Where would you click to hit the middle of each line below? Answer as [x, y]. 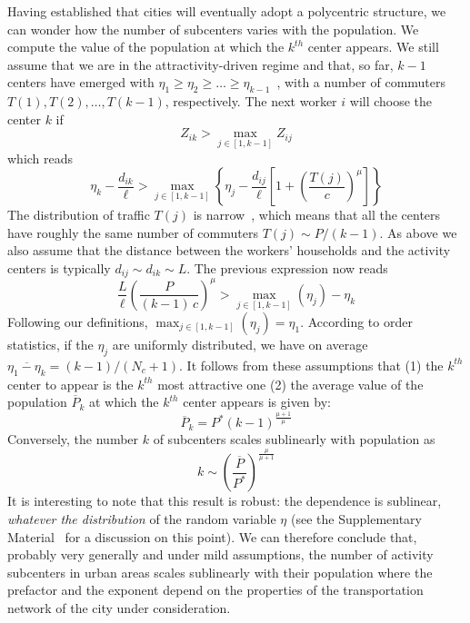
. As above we [418, 232]
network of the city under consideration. [119, 607]
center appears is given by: [257, 402]
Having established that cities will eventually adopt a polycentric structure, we [227, 11]
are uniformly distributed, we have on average [240, 344]
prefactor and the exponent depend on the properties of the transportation [215, 590]
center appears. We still [373, 47]
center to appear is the [70, 384]
